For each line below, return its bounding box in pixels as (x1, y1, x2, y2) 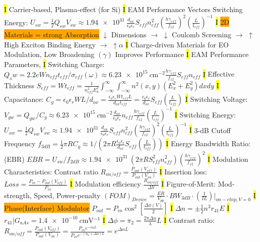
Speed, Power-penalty (34, 190, 101, 200)
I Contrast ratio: (164, 214, 215, 225)
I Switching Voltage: (185, 94, 248, 104)
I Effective (203, 69, 235, 79)
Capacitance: (4, 94, 44, 104)
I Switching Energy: (174, 109, 236, 119)
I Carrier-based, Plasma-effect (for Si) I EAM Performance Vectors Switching (4, 4, 243, 14)
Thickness (4, 80, 35, 90)
